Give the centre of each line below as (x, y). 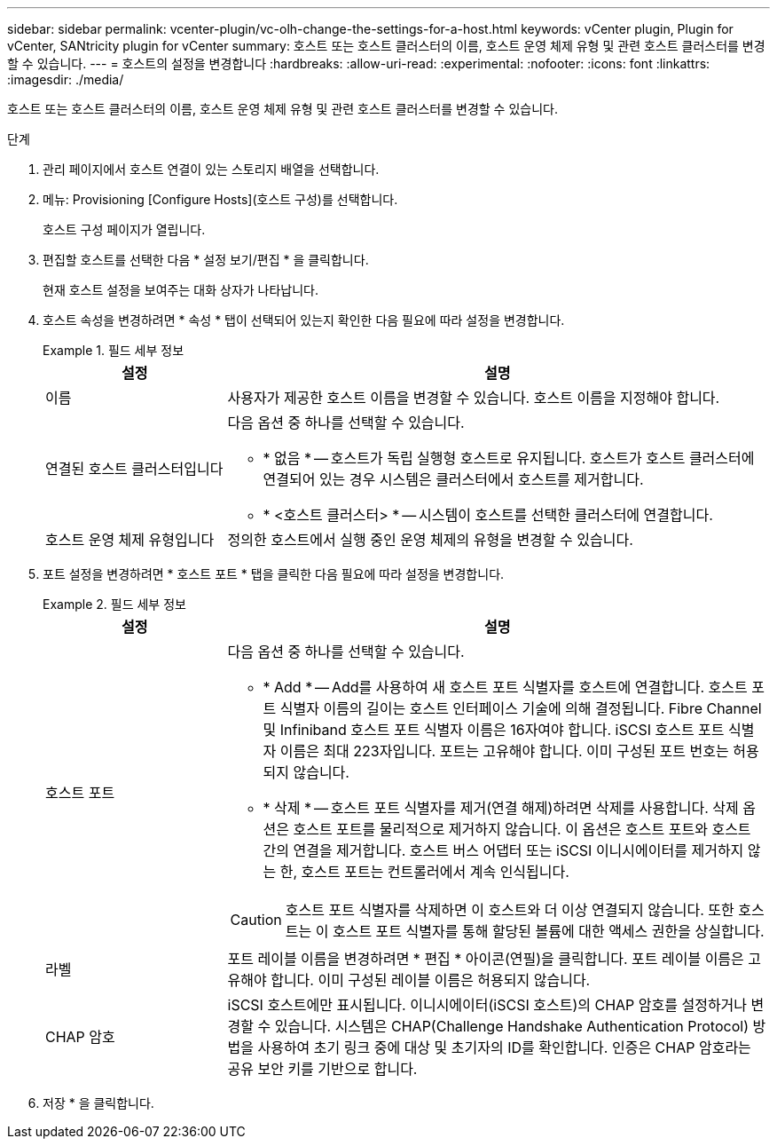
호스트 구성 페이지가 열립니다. (124, 229)
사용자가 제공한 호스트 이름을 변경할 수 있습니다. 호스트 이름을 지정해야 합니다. (474, 398)
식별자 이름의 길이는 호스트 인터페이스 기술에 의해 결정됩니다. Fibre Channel (521, 708)
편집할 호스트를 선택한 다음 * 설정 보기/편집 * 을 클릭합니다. (206, 260)
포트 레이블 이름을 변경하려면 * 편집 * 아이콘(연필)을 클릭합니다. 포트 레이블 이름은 (486, 959)
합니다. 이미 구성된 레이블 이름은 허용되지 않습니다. (431, 980)
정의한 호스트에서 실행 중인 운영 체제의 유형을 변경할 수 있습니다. (430, 540)
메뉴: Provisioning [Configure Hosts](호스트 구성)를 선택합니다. (220, 199)
